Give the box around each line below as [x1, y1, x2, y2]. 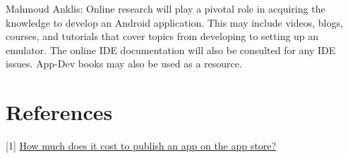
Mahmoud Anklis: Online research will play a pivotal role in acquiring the [6, 1, 325, 15]
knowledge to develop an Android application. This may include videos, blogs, [6, 15, 343, 29]
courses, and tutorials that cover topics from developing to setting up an [6, 29, 319, 44]
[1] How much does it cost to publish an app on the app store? [6, 138, 277, 153]
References [6, 98, 113, 126]
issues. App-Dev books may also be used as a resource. [6, 56, 242, 71]
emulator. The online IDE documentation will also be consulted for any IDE [6, 42, 336, 57]
